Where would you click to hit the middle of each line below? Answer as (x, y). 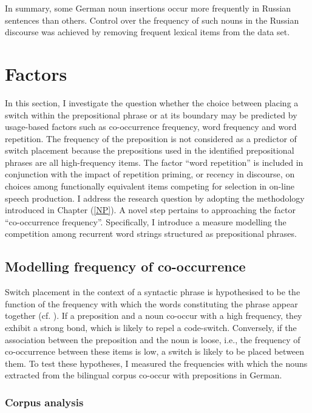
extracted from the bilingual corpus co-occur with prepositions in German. (144, 375)
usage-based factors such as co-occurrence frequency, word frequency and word (151, 127)
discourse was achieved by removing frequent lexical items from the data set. (148, 32)
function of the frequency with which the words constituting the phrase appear (151, 303)
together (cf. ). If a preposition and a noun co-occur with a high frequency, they (154, 316)
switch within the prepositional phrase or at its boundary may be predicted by (151, 114)
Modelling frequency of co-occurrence (125, 266)
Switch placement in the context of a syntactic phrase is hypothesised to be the (153, 292)
